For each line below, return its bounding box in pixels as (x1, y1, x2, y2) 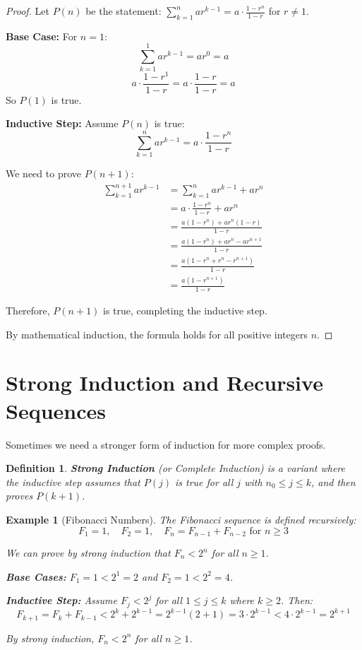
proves (6, 488, 33, 503)
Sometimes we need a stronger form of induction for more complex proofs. (6, 437, 326, 451)
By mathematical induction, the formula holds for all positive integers (6, 326, 308, 341)
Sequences (6, 396, 106, 425)
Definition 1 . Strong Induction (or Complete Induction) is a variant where (6, 461, 345, 475)
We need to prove (6, 165, 81, 180)
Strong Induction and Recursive (6, 368, 323, 397)
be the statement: (85, 4, 162, 18)
